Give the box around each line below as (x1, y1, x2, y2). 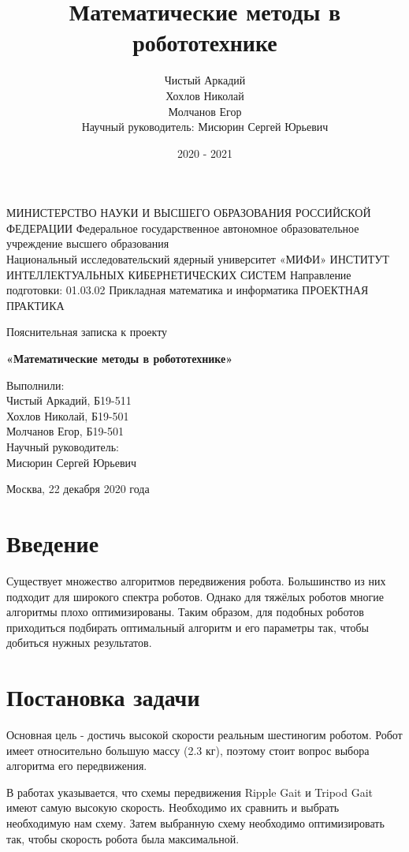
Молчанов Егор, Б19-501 (6, 423, 125, 439)
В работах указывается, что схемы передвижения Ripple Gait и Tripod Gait (6, 783, 373, 800)
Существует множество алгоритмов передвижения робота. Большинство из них (6, 572, 386, 589)
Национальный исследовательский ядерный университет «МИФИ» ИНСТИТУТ (6, 251, 389, 267)
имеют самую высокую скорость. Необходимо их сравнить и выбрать (6, 799, 340, 816)
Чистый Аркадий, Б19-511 (6, 392, 132, 409)
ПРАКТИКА (6, 297, 65, 313)
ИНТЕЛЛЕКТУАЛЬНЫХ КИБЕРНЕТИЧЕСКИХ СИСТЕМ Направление (6, 266, 351, 282)
